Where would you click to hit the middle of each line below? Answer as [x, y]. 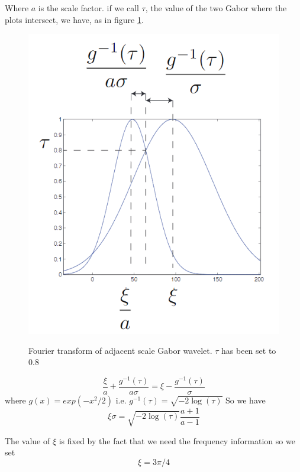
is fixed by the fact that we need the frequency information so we [177, 440]
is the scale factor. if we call [88, 8]
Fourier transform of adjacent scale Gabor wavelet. [120, 350]
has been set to [249, 350]
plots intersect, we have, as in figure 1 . [74, 19]
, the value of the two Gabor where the [216, 8]
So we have [246, 400]
